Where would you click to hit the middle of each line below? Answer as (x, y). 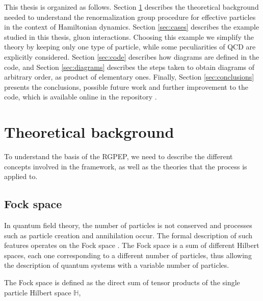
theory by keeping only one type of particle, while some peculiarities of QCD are (130, 47)
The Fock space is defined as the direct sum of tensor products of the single (122, 282)
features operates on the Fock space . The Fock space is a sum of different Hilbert (132, 245)
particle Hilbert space (38, 292)
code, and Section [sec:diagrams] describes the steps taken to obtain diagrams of (129, 67)
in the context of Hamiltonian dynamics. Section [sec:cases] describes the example (132, 27)
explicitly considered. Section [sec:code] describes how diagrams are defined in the (132, 56)
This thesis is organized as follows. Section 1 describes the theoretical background (131, 7)
